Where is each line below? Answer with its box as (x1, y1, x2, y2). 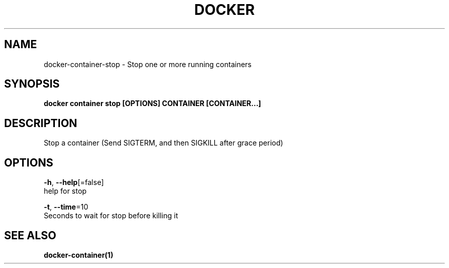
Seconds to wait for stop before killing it (44, 211, 178, 220)
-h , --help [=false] (44, 178, 104, 187)
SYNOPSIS (4, 77, 60, 91)
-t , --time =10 (44, 202, 88, 212)
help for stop (44, 187, 87, 196)
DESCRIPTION (4, 116, 77, 130)
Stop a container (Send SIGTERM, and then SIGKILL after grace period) (44, 138, 283, 148)
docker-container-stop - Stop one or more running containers (44, 59, 252, 69)
